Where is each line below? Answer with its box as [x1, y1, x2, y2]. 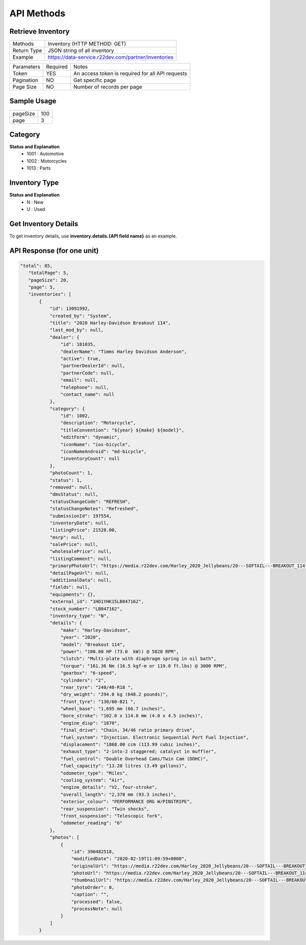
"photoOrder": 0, [71, 884, 115, 890]
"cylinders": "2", [60, 677, 107, 683]
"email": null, [60, 377, 99, 383]
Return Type [12, 47, 42, 54]
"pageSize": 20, [28, 277, 69, 283]
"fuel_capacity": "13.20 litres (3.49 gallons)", [60, 763, 187, 769]
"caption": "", [71, 891, 109, 898]
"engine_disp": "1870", [60, 720, 120, 726]
